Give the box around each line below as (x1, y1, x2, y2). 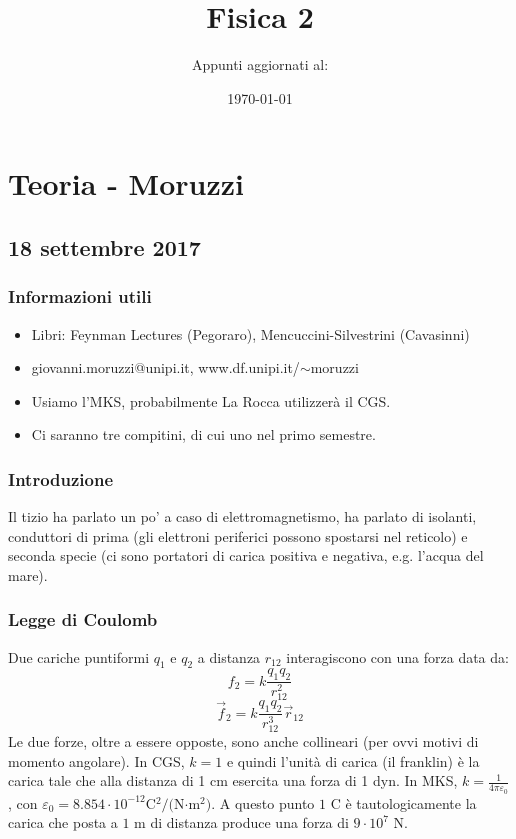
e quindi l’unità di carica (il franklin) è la (226, 750, 480, 771)
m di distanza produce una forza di (134, 812, 349, 833)
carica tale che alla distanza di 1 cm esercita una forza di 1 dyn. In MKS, (8, 770, 458, 791)
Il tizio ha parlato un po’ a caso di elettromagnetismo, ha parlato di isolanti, (8, 506, 477, 527)
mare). (8, 564, 48, 585)
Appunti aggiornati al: (191, 54, 329, 75)
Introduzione (8, 466, 114, 491)
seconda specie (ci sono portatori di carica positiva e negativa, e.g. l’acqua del (8, 545, 484, 566)
